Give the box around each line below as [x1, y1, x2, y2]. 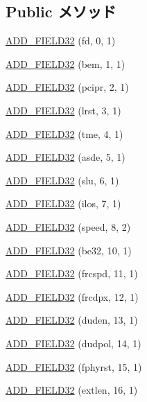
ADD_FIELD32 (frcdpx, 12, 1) [6, 289, 139, 304]
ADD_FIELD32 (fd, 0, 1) [6, 33, 116, 48]
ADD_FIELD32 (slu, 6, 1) [6, 173, 119, 187]
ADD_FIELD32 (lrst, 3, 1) [6, 103, 121, 117]
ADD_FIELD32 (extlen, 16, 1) [6, 383, 138, 397]
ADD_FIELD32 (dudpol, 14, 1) [6, 335, 141, 350]
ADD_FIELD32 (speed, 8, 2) [6, 219, 131, 234]
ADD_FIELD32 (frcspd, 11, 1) [6, 266, 138, 281]
